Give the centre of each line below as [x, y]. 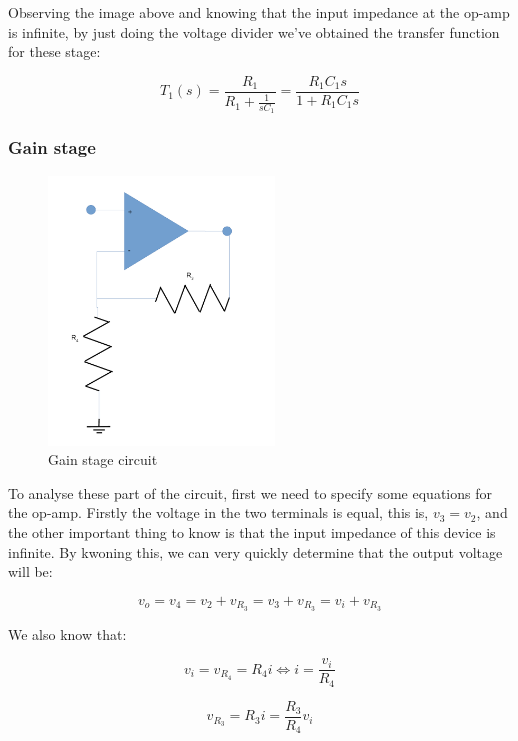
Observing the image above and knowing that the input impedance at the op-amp [259, 12]
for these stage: [54, 51]
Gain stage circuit [103, 459]
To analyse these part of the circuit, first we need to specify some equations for [250, 492]
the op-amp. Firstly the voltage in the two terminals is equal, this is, [218, 512]
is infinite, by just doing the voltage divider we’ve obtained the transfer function [254, 31]
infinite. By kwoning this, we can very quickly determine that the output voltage [255, 551]
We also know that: [67, 633]
